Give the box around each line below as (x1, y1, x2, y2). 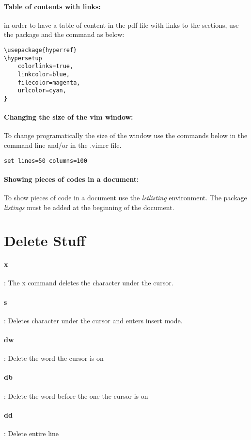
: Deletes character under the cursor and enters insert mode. (4, 315, 183, 325)
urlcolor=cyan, (17, 87, 66, 94)
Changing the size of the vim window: (4, 112, 133, 122)
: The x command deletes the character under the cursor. (4, 278, 173, 288)
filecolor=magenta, (17, 79, 80, 86)
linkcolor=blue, (17, 70, 70, 78)
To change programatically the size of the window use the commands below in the (4, 130, 248, 141)
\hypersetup (4, 54, 42, 62)
